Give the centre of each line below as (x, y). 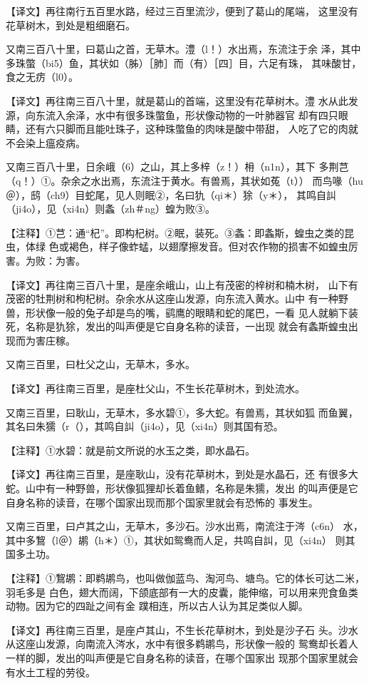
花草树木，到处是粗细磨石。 (71, 25)
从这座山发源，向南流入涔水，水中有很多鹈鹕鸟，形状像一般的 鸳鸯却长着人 (182, 644)
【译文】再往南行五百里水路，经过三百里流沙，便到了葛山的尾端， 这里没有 (182, 11)
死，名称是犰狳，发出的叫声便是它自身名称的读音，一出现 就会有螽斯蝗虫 (177, 326)
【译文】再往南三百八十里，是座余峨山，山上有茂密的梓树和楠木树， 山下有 (182, 284)
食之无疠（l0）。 (42, 77)
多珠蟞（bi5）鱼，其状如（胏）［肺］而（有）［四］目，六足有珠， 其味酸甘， (184, 62)
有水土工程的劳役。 (51, 672)
